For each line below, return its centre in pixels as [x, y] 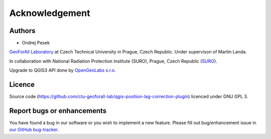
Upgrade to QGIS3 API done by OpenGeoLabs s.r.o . [63, 70]
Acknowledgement [50, 13]
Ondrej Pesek [36, 43]
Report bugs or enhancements [58, 111]
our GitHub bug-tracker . [34, 129]
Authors [22, 31]
